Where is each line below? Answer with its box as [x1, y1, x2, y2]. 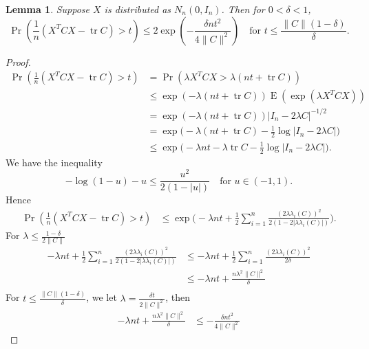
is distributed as [104, 2, 171, 16]
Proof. [6, 54, 31, 69]
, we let [86, 290, 117, 304]
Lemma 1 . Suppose [6, 2, 90, 16]
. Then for [221, 2, 265, 16]
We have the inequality [6, 155, 103, 169]
